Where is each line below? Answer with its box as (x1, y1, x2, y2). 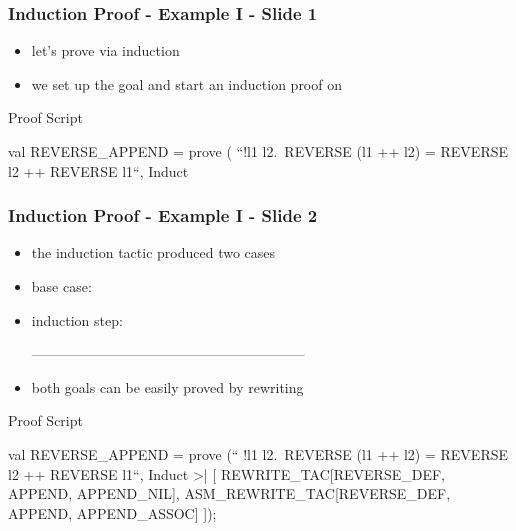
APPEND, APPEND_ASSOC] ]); (8, 502, 217, 523)
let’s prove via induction (31, 40, 180, 61)
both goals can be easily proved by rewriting (31, 376, 304, 397)
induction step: (31, 309, 123, 330)
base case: (31, 276, 92, 296)
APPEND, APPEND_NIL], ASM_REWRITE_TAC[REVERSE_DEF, (8, 483, 451, 504)
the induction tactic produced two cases (31, 242, 276, 263)
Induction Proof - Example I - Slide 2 (8, 203, 318, 228)
